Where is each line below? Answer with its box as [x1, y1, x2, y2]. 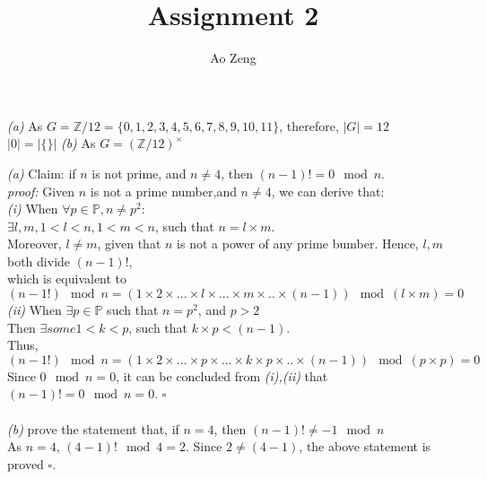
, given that [97, 234, 161, 253]
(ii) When [7, 300, 62, 319]
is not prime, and [91, 163, 187, 182]
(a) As [7, 116, 43, 135]
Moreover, [7, 234, 62, 253]
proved [7, 454, 44, 473]
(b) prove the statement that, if [7, 419, 179, 438]
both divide [7, 251, 71, 270]
